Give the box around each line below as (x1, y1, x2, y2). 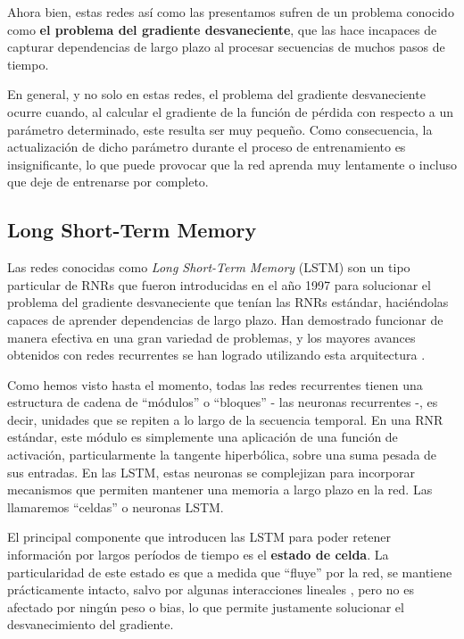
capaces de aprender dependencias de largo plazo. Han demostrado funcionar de (7, 310, 443, 328)
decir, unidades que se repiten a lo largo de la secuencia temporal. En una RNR (7, 410, 443, 428)
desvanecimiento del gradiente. (7, 615, 174, 634)
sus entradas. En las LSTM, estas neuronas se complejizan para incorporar (7, 462, 416, 481)
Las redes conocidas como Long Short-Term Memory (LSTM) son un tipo (7, 258, 410, 277)
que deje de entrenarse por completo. (7, 172, 209, 191)
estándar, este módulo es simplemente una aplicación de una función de (7, 427, 398, 446)
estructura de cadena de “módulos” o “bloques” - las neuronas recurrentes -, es (7, 393, 438, 411)
